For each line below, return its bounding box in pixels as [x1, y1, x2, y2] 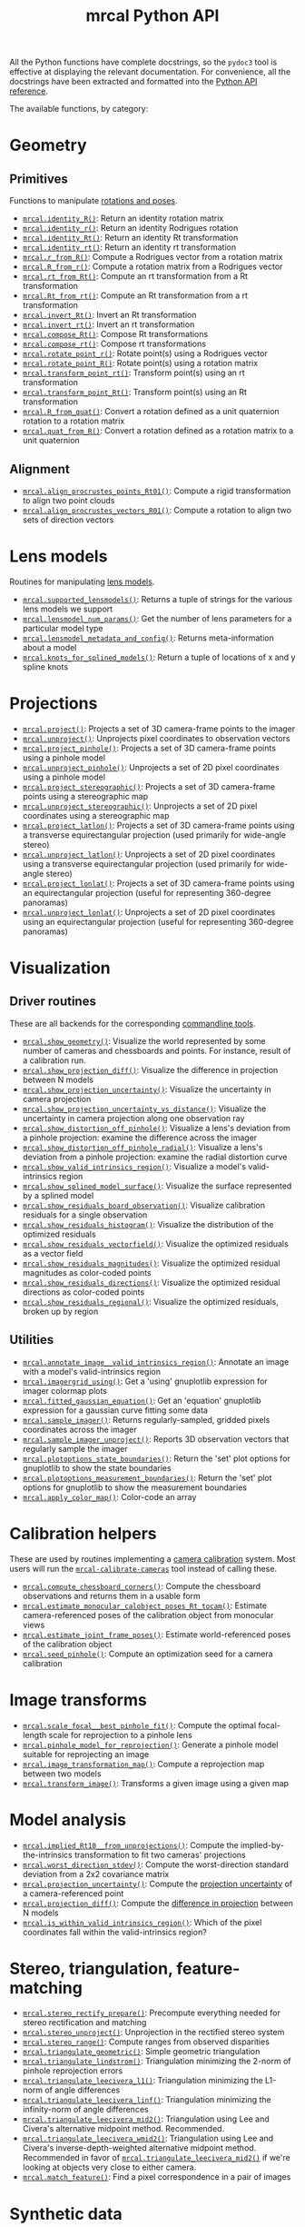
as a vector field [22, 1248, 84, 1258]
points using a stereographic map [22, 790, 149, 801]
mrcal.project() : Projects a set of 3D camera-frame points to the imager [22, 723, 296, 734]
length [22, 1729, 47, 1740]
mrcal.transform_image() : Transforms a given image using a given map [22, 1777, 289, 1788]
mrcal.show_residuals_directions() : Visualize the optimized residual [22, 1277, 280, 1287]
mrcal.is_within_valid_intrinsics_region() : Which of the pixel [22, 1916, 262, 1927]
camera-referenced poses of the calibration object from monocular [22, 1609, 274, 1620]
